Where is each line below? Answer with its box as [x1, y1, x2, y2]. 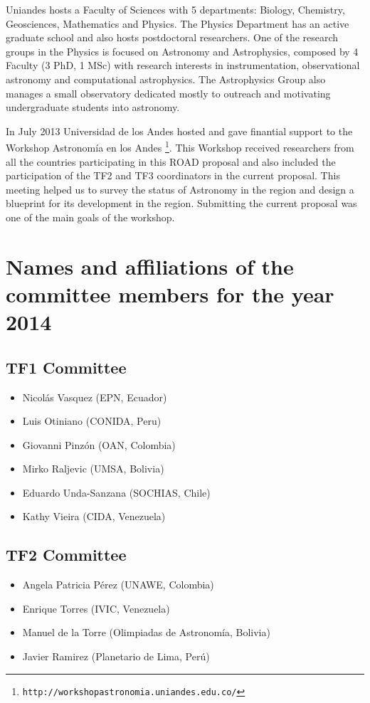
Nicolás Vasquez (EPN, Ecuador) [22, 389, 167, 404]
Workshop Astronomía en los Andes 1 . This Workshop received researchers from [6, 138, 354, 154]
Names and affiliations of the [6, 251, 294, 280]
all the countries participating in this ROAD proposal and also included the [6, 154, 336, 169]
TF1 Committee [6, 356, 127, 378]
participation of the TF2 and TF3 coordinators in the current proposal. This [6, 168, 340, 183]
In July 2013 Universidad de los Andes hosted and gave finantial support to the [6, 123, 353, 138]
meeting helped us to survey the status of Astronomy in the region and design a [6, 181, 354, 196]
